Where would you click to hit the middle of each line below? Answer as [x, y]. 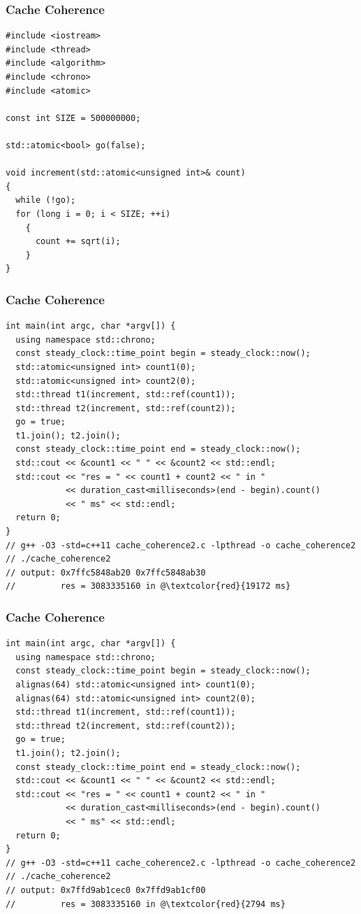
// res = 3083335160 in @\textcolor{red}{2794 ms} [146, 904]
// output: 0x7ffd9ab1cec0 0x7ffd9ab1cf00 [106, 890]
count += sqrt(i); [78, 242]
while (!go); [46, 200]
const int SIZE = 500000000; [73, 118]
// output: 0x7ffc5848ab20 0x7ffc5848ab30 [106, 572]
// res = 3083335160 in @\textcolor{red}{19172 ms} [148, 586]
